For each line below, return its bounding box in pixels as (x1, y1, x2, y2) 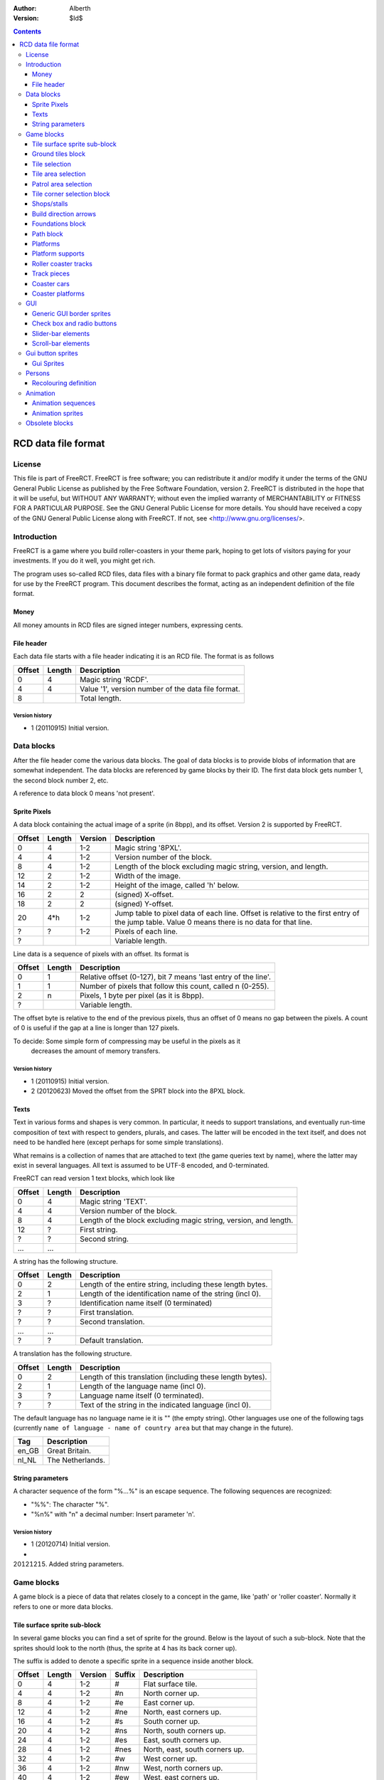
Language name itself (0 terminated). (79, 1391, 204, 1401)
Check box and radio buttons (32, 319, 117, 328)
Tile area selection (32, 169, 86, 178)
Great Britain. (47, 1446, 92, 1456)
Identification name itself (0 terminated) (79, 1298, 213, 1308)
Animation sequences (32, 399, 96, 407)
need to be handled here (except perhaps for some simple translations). (13, 1138, 224, 1146)
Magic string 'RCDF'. (79, 674, 149, 684)
